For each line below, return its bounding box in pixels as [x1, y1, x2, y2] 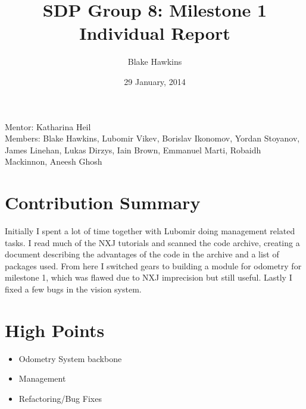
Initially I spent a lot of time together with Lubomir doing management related [5, 225, 295, 237]
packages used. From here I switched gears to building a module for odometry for [5, 259, 302, 272]
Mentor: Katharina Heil [5, 120, 91, 133]
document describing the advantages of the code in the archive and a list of [5, 248, 279, 260]
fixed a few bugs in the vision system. [5, 282, 142, 295]
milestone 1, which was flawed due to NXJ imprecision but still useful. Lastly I [5, 271, 292, 284]
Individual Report [79, 21, 230, 45]
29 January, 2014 [124, 75, 186, 87]
